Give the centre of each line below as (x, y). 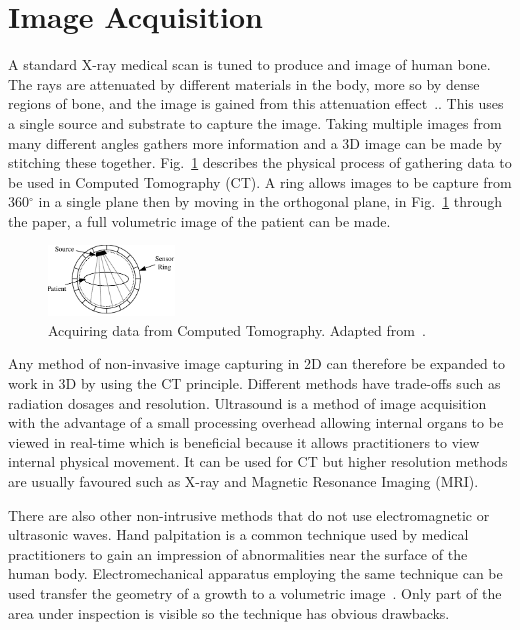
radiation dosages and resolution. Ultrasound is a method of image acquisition (247, 402)
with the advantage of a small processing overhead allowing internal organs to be (256, 422)
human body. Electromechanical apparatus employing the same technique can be (255, 573)
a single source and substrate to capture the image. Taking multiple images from (255, 122)
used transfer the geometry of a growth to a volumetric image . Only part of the (255, 593)
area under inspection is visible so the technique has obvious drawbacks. (229, 612)
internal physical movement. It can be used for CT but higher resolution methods (258, 461)
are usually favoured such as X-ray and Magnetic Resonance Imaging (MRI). (243, 481)
